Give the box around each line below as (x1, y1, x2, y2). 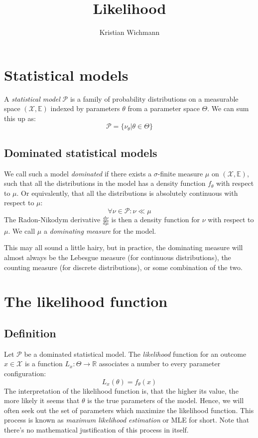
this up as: (4, 113, 36, 123)
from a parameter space (128, 103, 200, 114)
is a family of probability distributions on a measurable (70, 93, 239, 104)
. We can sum (207, 103, 249, 114)
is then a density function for (111, 214, 200, 225)
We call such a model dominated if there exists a (4, 168, 152, 178)
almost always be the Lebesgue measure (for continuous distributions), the (4, 252, 231, 263)
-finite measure (157, 168, 203, 178)
